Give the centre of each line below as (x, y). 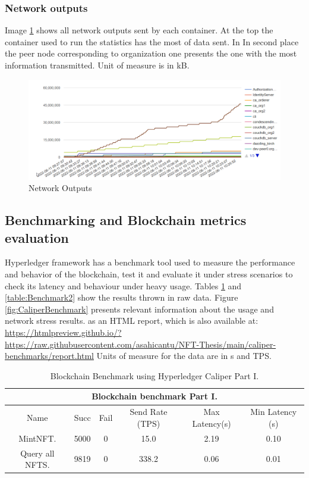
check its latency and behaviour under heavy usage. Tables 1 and (123, 285)
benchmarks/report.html (49, 356)
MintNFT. (37, 438)
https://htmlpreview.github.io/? (63, 332)
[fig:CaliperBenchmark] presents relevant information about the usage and (139, 309)
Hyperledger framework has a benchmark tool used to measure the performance (150, 262)
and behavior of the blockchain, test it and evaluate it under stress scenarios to (149, 274)
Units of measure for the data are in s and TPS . (184, 356)
